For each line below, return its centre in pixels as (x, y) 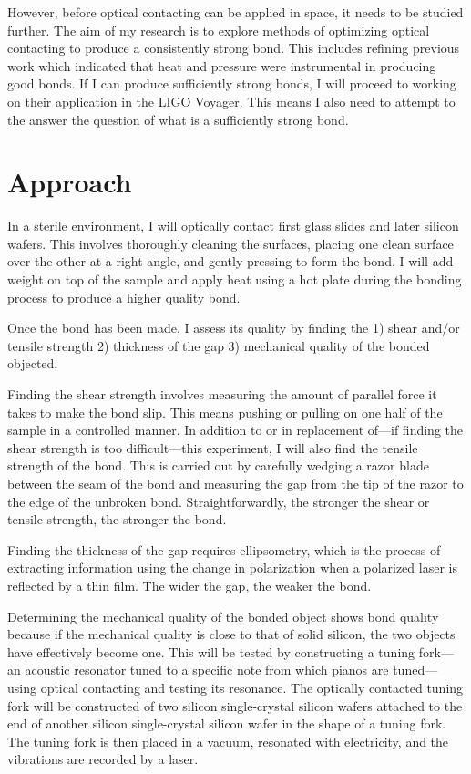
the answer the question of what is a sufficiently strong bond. (178, 119)
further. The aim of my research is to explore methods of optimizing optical (219, 30)
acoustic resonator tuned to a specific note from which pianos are (207, 670)
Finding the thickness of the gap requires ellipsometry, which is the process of (224, 549)
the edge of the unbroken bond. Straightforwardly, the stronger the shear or (219, 501)
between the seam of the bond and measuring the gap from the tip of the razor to (235, 483)
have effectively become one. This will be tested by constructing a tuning (211, 651)
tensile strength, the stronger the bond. (117, 519)
